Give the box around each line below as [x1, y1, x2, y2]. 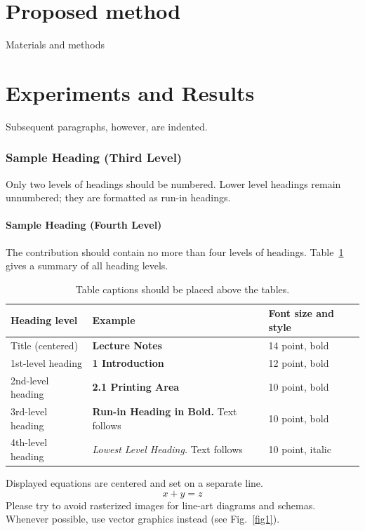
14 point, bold [268, 337, 329, 352]
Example [92, 313, 135, 328]
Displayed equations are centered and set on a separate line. [6, 476, 263, 490]
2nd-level [11, 372, 49, 387]
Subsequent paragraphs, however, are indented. [6, 119, 208, 133]
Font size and [268, 306, 334, 321]
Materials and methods [6, 37, 105, 52]
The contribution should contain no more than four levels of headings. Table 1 [6, 244, 344, 259]
